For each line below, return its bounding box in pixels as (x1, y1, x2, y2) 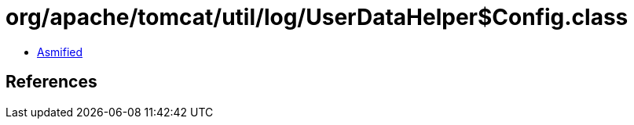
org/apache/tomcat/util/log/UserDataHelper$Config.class (5, 4, 629, 30)
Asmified (37, 45, 83, 59)
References (5, 72, 97, 92)
